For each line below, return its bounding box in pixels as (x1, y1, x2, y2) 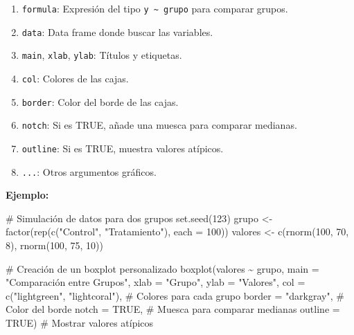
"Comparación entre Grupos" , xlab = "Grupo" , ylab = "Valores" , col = (6, 275, 306, 289)
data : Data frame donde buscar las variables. (21, 24, 213, 39)
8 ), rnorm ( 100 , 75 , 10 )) (6, 238, 103, 253)
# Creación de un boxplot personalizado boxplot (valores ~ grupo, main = (6, 261, 319, 275)
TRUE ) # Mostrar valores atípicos (6, 316, 154, 329)
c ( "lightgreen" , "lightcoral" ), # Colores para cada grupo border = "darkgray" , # (6, 288, 344, 302)
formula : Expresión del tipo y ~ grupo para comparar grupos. (21, 1, 288, 15)
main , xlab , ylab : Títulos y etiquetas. (21, 48, 182, 62)
